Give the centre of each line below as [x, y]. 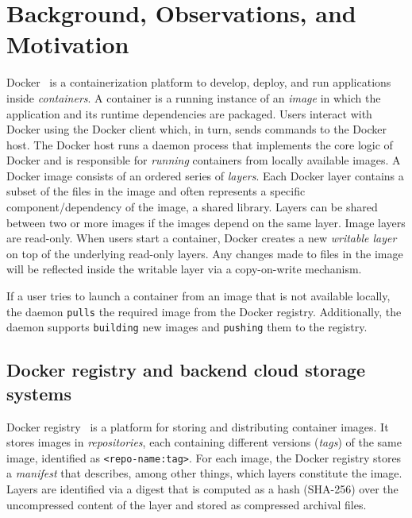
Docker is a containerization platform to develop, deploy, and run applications [199, 82]
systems [39, 393]
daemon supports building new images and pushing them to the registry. [187, 327]
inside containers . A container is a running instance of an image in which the [194, 97]
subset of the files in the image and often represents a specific [156, 191]
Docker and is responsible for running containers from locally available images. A [204, 160]
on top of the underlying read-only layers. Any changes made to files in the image [205, 253]
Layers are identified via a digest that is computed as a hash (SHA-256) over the [202, 488]
